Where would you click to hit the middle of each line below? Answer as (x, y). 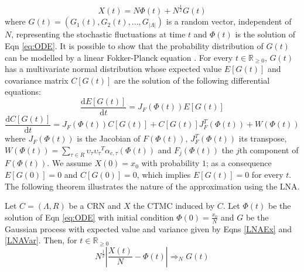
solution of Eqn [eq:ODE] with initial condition (89, 217)
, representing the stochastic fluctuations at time (98, 34)
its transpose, (263, 138)
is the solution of (265, 34)
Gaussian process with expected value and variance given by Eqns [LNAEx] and (148, 228)
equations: (23, 92)
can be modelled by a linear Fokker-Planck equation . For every (119, 57)
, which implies (164, 175)
